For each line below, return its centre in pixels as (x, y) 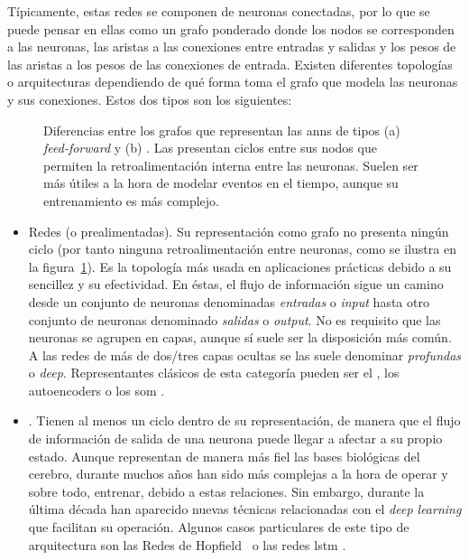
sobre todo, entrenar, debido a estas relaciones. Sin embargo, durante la (226, 491)
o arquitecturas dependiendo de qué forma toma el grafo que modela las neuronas (233, 82)
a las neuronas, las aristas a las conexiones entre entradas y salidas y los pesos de (232, 47)
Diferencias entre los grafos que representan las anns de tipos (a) (222, 130)
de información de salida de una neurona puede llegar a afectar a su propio (235, 439)
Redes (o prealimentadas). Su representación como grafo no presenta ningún (239, 231)
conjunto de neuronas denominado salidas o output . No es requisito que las (234, 319)
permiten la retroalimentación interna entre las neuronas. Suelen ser (231, 165)
